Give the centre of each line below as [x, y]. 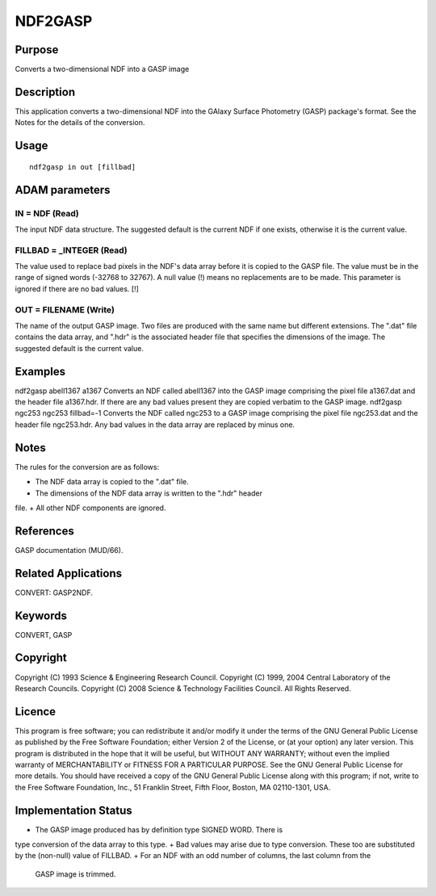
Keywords [41, 615]
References [44, 531]
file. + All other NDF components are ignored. [90, 508]
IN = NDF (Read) [47, 213]
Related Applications [69, 573]
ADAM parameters [63, 190]
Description [45, 92]
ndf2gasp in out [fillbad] [83, 167]
